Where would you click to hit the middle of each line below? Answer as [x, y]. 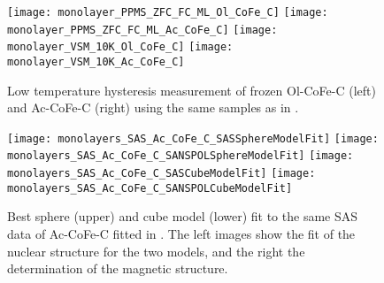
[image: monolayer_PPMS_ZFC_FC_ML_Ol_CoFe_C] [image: [168, 12]
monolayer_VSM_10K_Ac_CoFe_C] [96, 61]
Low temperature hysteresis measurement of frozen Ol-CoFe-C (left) [192, 90]
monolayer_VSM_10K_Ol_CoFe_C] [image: [120, 47]
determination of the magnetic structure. [118, 268]
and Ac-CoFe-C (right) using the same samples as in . [153, 107]
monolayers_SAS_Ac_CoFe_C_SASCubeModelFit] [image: [161, 174]
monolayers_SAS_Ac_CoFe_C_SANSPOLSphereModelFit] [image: [180, 156]
